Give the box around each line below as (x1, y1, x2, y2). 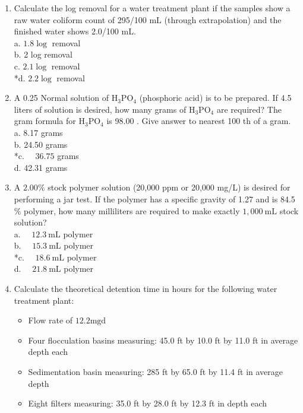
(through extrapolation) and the (164, 13, 282, 26)
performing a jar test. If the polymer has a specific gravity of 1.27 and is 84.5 (14, 192, 295, 205)
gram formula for (14, 115, 76, 127)
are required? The (216, 103, 282, 115)
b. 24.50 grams (14, 138, 68, 150)
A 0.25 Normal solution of (14, 91, 109, 104)
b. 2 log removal (14, 48, 72, 61)
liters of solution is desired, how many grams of (14, 103, 187, 115)
